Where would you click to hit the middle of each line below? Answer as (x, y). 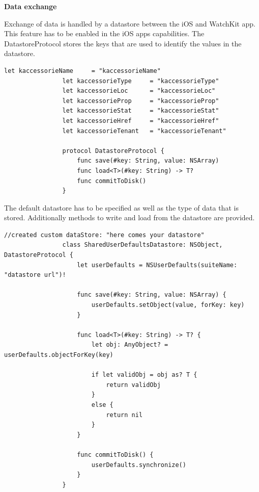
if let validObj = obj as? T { (144, 375)
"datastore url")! (35, 275)
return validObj (133, 385)
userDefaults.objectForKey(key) (59, 355)
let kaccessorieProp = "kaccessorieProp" (141, 101)
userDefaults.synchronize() (139, 465)
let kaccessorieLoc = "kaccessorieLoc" (139, 91)
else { (102, 405)
